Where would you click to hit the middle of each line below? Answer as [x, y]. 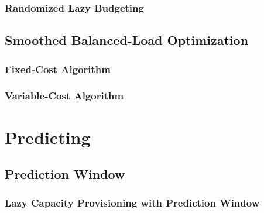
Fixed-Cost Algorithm [58, 69]
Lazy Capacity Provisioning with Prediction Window [132, 203]
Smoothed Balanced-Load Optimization [127, 40]
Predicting [48, 137]
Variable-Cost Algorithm [64, 96]
